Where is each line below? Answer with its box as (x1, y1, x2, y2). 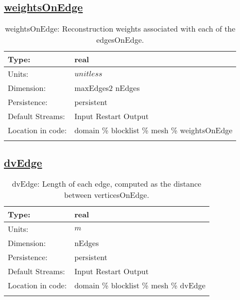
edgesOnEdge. (96, 34, 144, 46)
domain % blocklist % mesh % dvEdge (74, 280, 206, 291)
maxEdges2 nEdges (74, 82, 140, 94)
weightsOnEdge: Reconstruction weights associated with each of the (5, 23, 236, 35)
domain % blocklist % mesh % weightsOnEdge (74, 124, 233, 136)
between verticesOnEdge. (64, 189, 149, 201)
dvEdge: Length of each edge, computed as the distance (12, 178, 202, 190)
